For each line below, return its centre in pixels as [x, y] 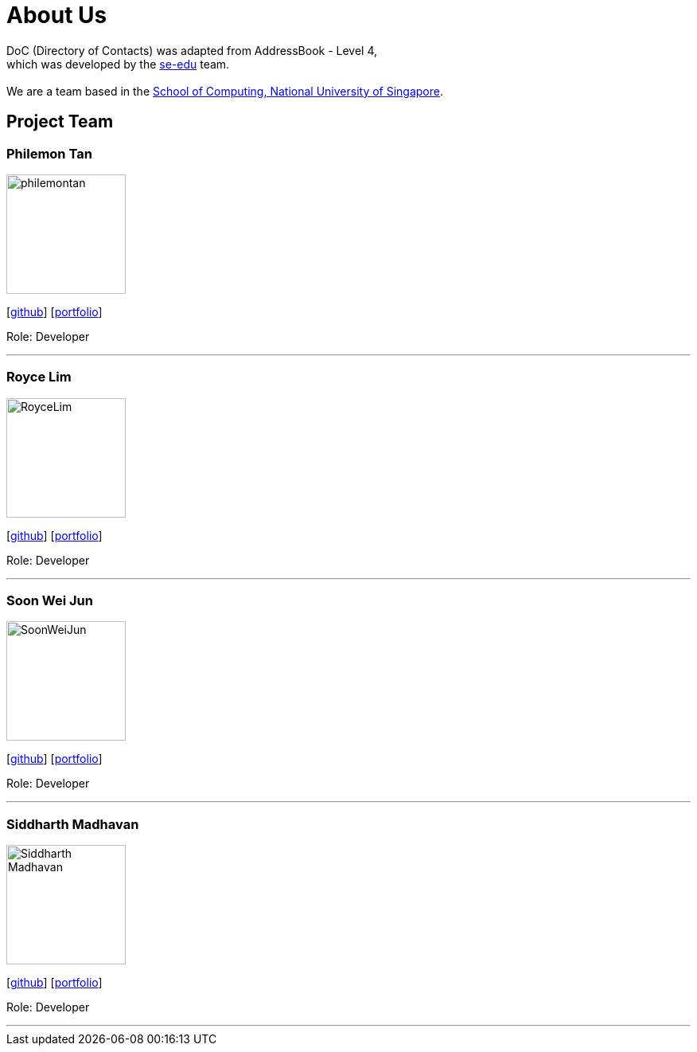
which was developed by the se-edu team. [118, 64]
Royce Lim [39, 377]
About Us [57, 15]
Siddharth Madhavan [73, 824]
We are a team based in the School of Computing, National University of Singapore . [225, 91]
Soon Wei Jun [50, 601]
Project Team [60, 122]
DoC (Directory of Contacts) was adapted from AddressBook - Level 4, [192, 50]
